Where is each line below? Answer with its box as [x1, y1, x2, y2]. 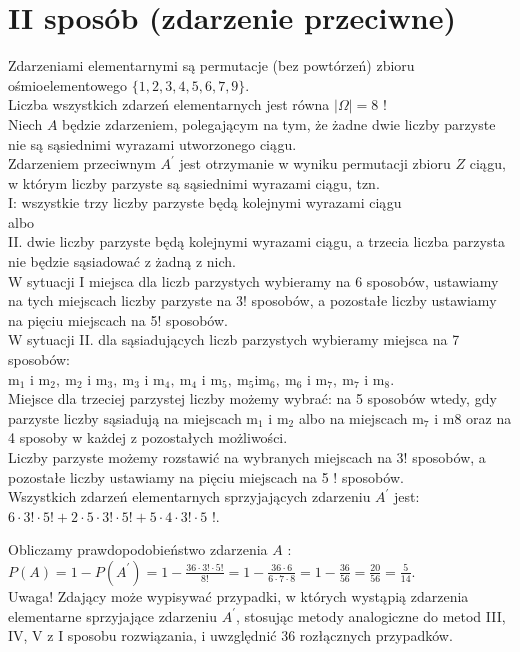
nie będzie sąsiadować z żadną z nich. [8, 251, 237, 272]
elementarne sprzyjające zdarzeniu [8, 605, 218, 626]
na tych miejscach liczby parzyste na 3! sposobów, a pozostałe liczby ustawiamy [8, 290, 497, 311]
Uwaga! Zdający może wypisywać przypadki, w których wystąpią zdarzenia [8, 585, 469, 606]
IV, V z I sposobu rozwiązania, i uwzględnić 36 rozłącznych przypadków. [8, 625, 453, 646]
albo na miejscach [298, 407, 408, 428]
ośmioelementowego [8, 74, 128, 95]
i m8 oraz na [434, 407, 512, 428]
